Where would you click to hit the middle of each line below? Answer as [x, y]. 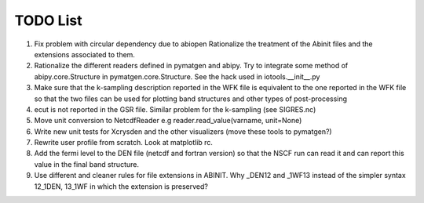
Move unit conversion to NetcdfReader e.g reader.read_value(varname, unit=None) [168, 121]
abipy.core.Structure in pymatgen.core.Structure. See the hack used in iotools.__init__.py [177, 76]
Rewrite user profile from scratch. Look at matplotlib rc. [124, 143]
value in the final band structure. [86, 164]
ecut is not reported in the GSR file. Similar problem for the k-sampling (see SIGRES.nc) [175, 109]
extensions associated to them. [84, 54]
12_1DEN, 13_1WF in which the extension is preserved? [121, 186]
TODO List [48, 20]
